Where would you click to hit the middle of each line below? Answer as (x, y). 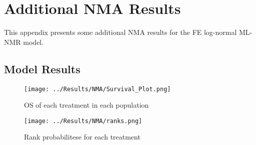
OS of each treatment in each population (86, 105)
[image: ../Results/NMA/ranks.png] (83, 121)
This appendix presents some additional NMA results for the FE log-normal (120, 32)
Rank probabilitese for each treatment (82, 137)
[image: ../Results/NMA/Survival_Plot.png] (97, 89)
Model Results (42, 69)
